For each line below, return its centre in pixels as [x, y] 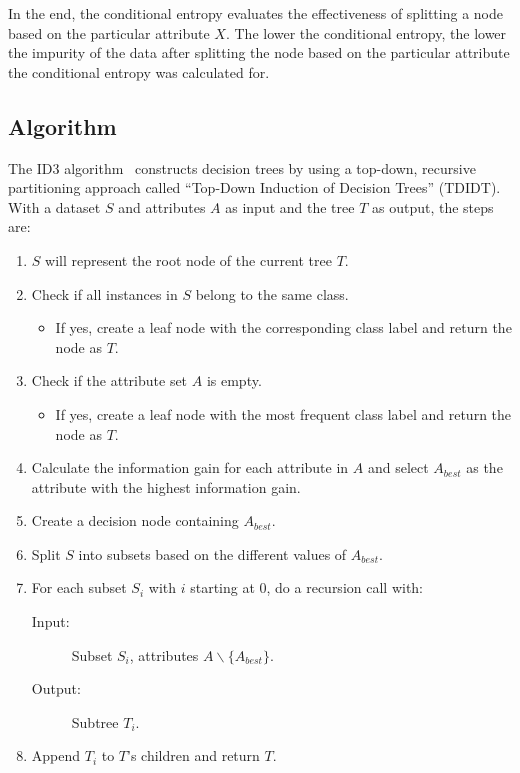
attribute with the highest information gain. [166, 486]
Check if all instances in [104, 293]
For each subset [79, 587]
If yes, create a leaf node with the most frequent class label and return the [283, 413]
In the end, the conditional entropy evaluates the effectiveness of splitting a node [255, 13]
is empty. [234, 380]
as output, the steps [433, 206]
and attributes [162, 206]
